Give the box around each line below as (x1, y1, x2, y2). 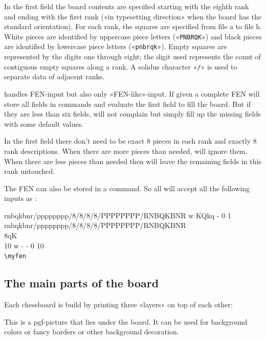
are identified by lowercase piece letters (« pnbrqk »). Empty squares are (4, 41, 227, 52)
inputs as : (4, 193, 37, 203)
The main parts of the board (4, 275, 159, 291)
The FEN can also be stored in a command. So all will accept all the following (4, 183, 250, 193)
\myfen (4, 253, 26, 260)
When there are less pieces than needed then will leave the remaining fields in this (4, 155, 261, 166)
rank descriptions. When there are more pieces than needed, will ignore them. (4, 145, 248, 156)
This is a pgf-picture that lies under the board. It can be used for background (4, 316, 248, 327)
